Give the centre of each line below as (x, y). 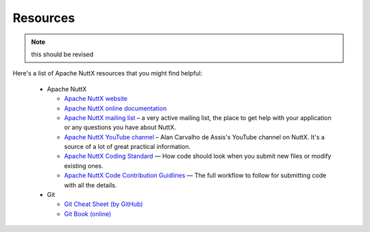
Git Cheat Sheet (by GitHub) (103, 204)
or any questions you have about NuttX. (120, 128)
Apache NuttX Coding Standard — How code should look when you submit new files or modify (198, 156)
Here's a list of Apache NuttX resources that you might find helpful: (108, 73)
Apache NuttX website (96, 99)
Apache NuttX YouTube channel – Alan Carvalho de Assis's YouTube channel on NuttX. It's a (194, 137)
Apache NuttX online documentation (115, 108)
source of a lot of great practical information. (127, 147)
